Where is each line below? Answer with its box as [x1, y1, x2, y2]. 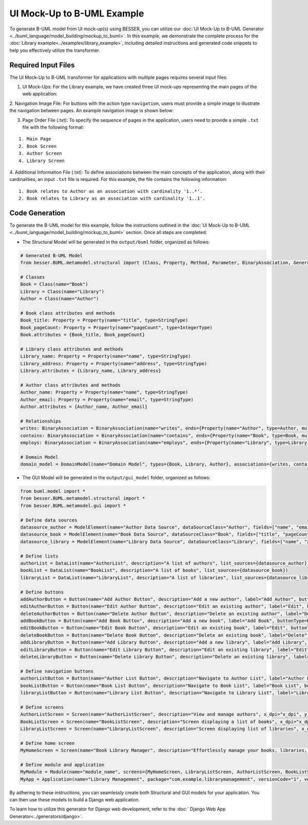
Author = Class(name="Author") [20, 296, 100, 302]
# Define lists [20, 553, 59, 559]
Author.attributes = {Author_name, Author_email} [20, 404, 148, 409]
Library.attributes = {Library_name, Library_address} [20, 368, 161, 374]
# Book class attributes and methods [20, 310, 115, 316]
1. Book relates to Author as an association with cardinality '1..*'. [18, 188, 203, 194]
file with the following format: [22, 124, 84, 130]
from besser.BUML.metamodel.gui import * [20, 503, 126, 509]
